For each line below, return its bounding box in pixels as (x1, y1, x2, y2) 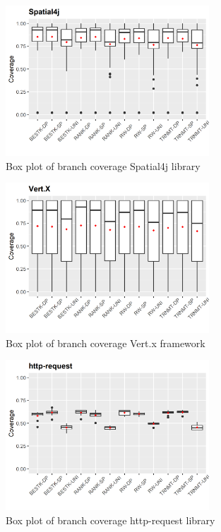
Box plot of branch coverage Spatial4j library (6, 158, 201, 173)
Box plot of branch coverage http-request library (6, 512, 215, 527)
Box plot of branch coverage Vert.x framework (6, 335, 205, 350)
